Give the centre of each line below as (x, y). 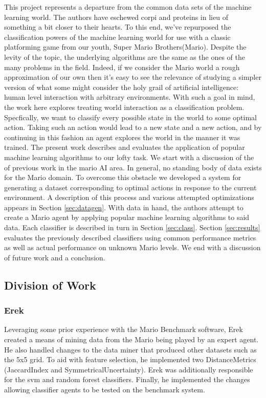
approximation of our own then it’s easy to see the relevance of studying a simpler (133, 77)
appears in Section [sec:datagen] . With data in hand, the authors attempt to (124, 207)
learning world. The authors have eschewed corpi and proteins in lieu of (116, 17)
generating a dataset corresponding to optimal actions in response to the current (130, 187)
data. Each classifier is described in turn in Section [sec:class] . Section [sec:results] (132, 227)
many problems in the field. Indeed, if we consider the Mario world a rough (122, 67)
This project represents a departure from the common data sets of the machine (128, 7)
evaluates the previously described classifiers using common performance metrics (130, 237)
